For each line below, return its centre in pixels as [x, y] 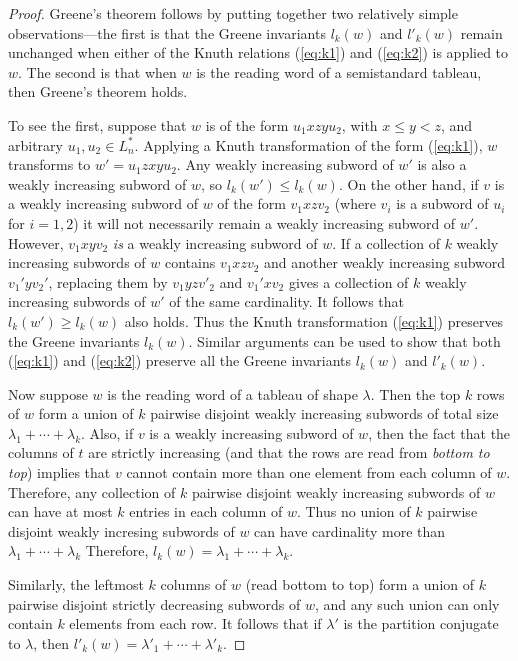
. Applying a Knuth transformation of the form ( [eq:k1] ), [308, 144]
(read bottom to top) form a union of [360, 584]
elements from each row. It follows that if [195, 623]
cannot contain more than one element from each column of [309, 472]
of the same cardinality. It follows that [287, 301]
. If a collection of [386, 242]
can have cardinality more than [350, 530]
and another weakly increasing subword [385, 262]
